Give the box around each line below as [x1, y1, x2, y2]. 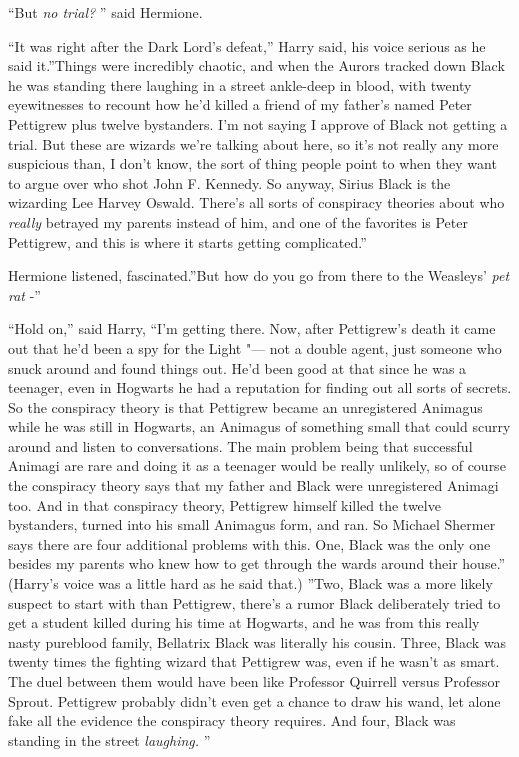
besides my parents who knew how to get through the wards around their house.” [8, 553, 506, 574]
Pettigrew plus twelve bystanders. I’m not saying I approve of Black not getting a [8, 113, 508, 134]
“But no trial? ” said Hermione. [8, 2, 203, 22]
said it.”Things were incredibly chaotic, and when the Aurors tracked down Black [8, 55, 505, 76]
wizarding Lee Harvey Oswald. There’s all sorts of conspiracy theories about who [8, 192, 505, 213]
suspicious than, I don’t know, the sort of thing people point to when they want [8, 153, 497, 174]
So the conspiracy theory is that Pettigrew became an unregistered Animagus [8, 396, 483, 417]
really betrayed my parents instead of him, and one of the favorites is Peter [8, 211, 468, 232]
